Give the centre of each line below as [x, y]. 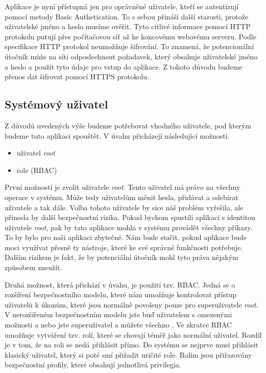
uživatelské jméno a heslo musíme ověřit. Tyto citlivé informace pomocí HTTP [128, 26]
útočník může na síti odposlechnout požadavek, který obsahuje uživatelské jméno [131, 56]
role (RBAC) [37, 170]
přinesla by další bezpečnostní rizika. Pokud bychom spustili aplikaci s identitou [130, 217]
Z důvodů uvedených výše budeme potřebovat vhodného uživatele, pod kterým [128, 125]
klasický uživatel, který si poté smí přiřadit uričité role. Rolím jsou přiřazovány [128, 354]
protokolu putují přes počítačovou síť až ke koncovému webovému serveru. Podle [130, 36]
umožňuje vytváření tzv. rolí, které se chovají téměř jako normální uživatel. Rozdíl [133, 334]
